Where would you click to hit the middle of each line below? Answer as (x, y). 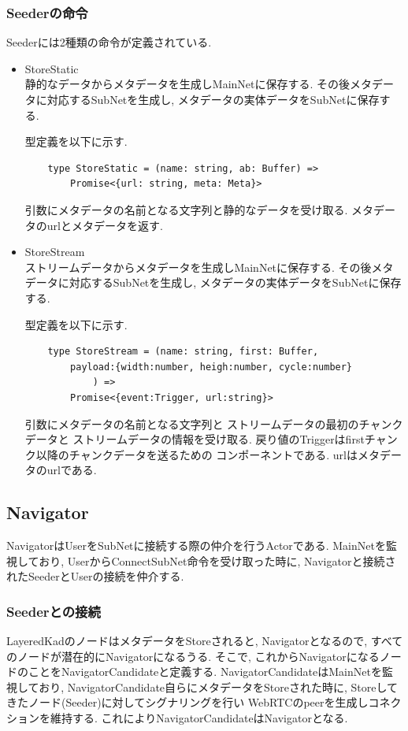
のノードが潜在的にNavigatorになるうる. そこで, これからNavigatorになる (193, 656)
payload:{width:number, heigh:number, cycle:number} (211, 367)
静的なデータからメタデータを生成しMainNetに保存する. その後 (187, 84)
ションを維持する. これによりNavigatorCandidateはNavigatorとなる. (177, 718)
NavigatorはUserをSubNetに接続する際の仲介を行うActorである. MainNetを (196, 545)
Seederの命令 (47, 12)
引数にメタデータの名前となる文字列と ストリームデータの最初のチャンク (214, 423)
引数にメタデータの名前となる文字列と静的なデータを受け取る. (186, 209)
